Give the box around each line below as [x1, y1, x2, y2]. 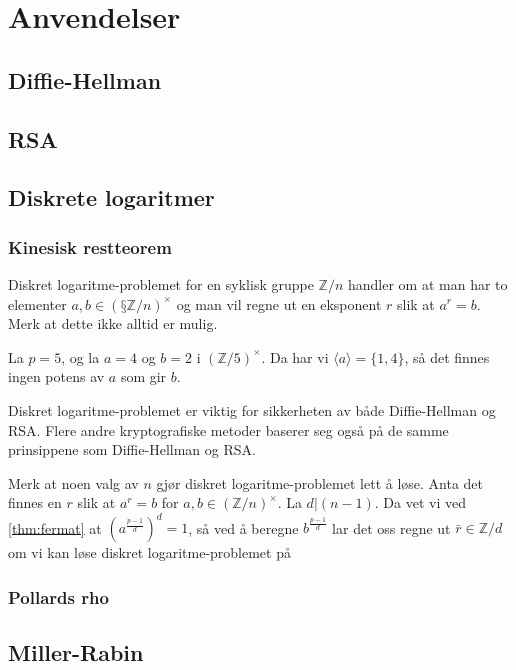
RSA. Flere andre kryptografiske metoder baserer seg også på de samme [8, 419, 449, 440]
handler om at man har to [347, 273, 508, 294]
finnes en [8, 492, 62, 513]
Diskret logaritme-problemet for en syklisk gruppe [8, 273, 314, 294]
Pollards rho [8, 584, 109, 609]
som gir [120, 366, 167, 387]
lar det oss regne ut [332, 517, 451, 538]
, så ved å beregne [188, 517, 299, 538]
